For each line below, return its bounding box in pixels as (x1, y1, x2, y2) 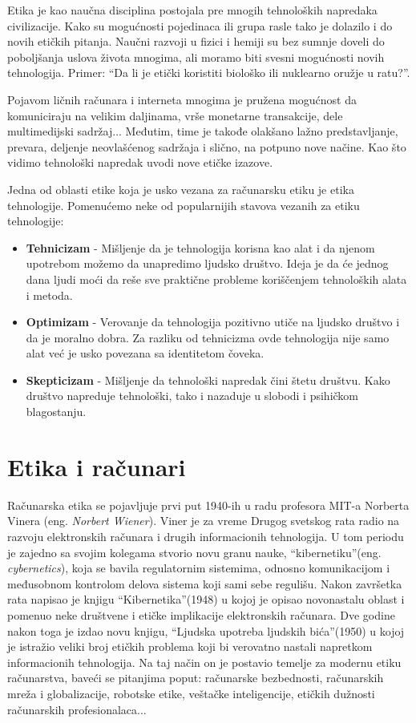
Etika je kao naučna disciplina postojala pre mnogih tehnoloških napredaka (7, 2, 378, 18)
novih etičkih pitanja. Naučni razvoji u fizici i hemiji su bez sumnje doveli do (7, 33, 385, 50)
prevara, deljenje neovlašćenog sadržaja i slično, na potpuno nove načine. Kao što (7, 138, 406, 155)
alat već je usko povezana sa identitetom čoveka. (26, 345, 265, 361)
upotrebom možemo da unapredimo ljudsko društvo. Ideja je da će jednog (26, 255, 389, 272)
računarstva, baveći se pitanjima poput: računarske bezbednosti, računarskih (7, 669, 384, 686)
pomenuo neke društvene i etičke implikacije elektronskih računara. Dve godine (7, 606, 395, 623)
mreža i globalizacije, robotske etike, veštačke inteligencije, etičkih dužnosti (7, 685, 375, 701)
